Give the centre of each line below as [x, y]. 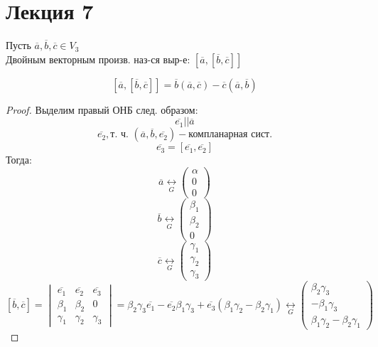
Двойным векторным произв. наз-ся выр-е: [98, 59]
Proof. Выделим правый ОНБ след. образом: [102, 109]
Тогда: [19, 160]
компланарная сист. [231, 135]
